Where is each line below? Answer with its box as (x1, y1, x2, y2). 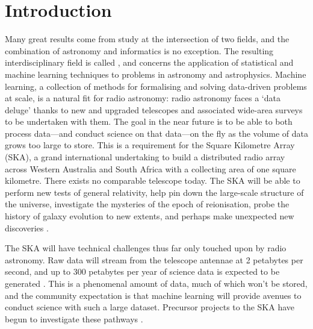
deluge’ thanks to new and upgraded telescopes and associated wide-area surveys (5, 103, 303, 116)
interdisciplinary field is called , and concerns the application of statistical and (5, 56, 294, 69)
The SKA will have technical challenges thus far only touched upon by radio (5, 242, 287, 254)
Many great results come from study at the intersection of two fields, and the (5, 33, 290, 45)
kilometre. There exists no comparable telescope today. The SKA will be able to (5, 174, 300, 187)
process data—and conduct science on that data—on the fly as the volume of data (5, 127, 308, 139)
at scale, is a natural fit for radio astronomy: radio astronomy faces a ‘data (5, 92, 280, 104)
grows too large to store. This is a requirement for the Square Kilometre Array (5, 139, 295, 151)
